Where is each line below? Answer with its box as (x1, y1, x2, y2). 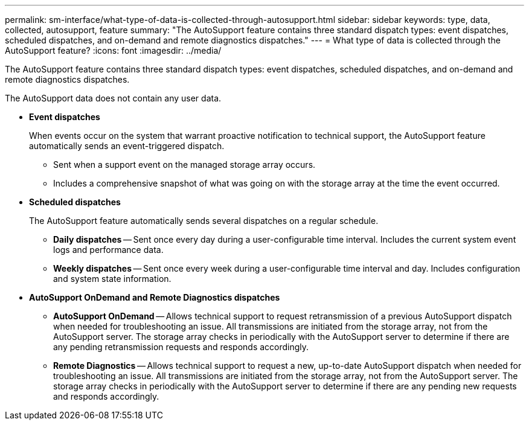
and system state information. (53, 273, 172, 284)
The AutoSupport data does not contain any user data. (5, 93, 222, 103)
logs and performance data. (53, 244, 164, 255)
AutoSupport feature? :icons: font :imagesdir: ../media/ (5, 45, 222, 56)
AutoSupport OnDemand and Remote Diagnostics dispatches (29, 292, 280, 302)
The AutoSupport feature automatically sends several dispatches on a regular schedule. (29, 216, 379, 226)
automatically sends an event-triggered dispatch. (29, 141, 225, 151)
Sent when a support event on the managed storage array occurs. (53, 159, 316, 170)
